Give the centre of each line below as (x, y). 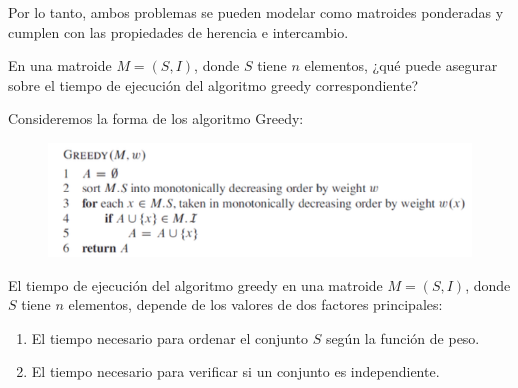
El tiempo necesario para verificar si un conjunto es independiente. (235, 371)
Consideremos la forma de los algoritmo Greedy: (156, 118)
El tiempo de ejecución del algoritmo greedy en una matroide (195, 284)
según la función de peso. (402, 337)
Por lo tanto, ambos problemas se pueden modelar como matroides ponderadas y (256, 12)
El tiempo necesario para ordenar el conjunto (169, 337)
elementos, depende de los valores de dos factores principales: (255, 304)
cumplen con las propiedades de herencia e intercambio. (178, 31)
